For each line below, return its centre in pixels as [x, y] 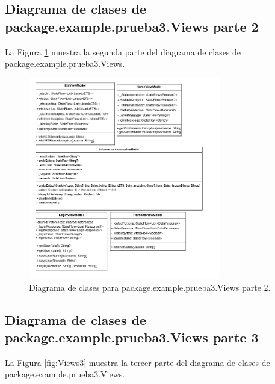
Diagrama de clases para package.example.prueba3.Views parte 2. [150, 287]
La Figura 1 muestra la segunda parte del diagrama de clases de [123, 51]
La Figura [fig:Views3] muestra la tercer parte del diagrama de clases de [137, 362]
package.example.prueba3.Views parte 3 [132, 337]
